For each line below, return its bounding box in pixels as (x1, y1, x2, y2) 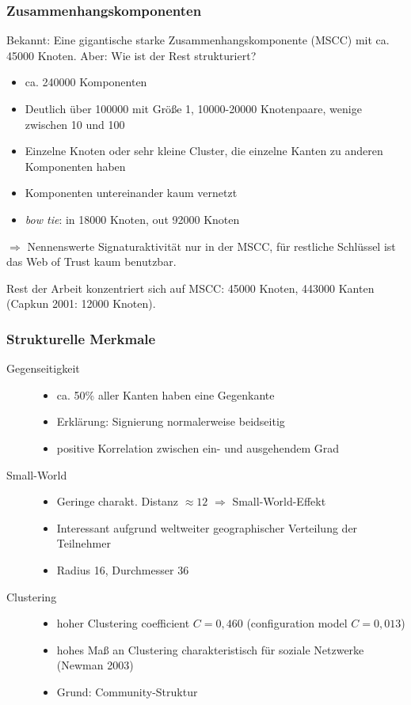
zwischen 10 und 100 (25, 116, 125, 132)
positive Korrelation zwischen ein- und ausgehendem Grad (56, 439, 340, 456)
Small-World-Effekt (232, 493, 326, 510)
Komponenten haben (25, 157, 126, 174)
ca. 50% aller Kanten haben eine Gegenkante (56, 386, 275, 403)
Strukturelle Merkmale (6, 328, 156, 348)
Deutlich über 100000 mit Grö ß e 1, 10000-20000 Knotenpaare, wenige (25, 100, 362, 116)
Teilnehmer (56, 535, 111, 551)
